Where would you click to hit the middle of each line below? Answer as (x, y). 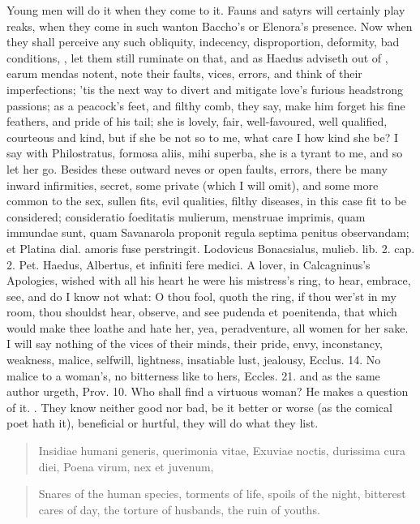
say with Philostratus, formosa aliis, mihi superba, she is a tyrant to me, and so (205, 153)
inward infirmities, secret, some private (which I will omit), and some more (193, 185)
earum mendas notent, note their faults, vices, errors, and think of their (184, 73)
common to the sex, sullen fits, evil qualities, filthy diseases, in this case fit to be (206, 201)
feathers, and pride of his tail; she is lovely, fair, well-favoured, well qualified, (197, 121)
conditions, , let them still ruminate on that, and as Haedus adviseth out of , (197, 57)
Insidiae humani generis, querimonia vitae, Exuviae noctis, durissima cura (222, 451)
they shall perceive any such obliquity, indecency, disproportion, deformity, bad (203, 42)
